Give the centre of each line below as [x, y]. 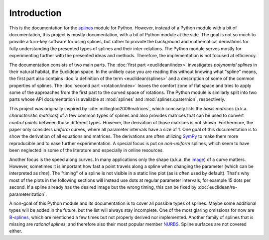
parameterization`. [28, 194]
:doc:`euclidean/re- [217, 187]
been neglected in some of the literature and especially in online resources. [86, 150]
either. [16, 231]
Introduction [35, 13]
